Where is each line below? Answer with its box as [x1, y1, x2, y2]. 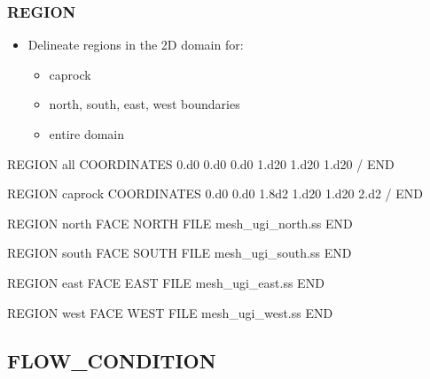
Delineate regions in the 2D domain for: [27, 35, 244, 54]
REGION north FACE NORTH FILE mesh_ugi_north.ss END [7, 213, 353, 232]
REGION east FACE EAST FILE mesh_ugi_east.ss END [7, 273, 324, 291]
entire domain [49, 125, 125, 143]
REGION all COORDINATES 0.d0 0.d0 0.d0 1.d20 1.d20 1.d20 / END [7, 154, 395, 173]
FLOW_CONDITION [7, 346, 216, 374]
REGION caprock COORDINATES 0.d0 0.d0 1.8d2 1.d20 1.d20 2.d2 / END [7, 184, 423, 203]
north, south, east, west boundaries [49, 95, 240, 113]
